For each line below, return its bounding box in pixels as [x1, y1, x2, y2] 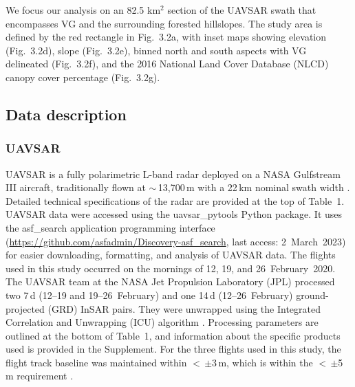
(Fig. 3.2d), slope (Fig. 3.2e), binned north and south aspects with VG [6, 43, 307, 57]
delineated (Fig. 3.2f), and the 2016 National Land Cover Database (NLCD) [6, 56, 329, 71]
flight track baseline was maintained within [6, 355, 187, 369]
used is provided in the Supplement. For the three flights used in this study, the [6, 342, 341, 356]
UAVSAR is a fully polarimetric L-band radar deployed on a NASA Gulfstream [6, 166, 341, 181]
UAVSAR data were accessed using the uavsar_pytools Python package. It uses [6, 207, 343, 221]
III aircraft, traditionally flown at [6, 180, 146, 195]
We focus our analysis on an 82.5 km [6, 3, 161, 16]
